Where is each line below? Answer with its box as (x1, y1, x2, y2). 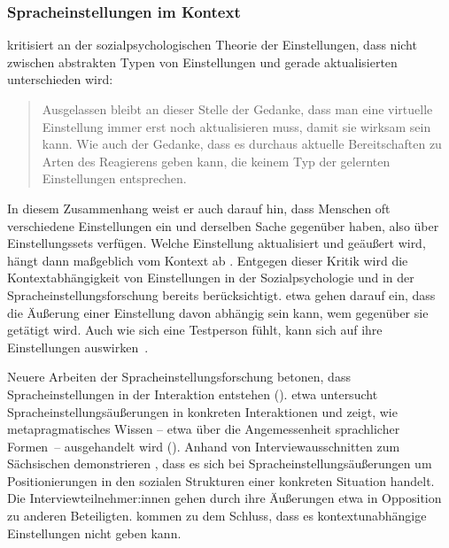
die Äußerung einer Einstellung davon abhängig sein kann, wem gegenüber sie (7, 303, 429, 321)
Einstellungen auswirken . (7, 337, 149, 356)
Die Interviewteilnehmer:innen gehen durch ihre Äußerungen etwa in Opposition (7, 489, 442, 507)
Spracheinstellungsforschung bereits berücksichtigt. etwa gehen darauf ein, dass (7, 285, 436, 304)
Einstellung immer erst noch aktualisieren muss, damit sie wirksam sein (42, 117, 431, 135)
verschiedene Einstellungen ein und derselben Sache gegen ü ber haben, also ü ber (7, 216, 439, 235)
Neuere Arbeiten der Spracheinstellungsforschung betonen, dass (7, 367, 351, 386)
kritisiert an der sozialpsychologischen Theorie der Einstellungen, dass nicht (7, 35, 417, 54)
